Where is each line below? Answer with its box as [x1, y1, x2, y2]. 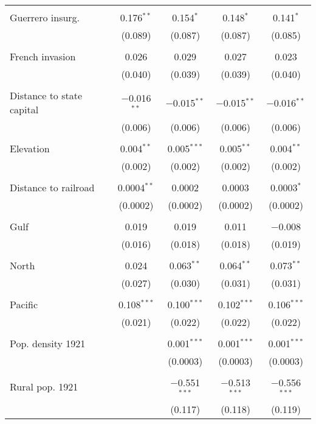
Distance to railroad [10, 180, 95, 194]
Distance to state [10, 88, 83, 102]
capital [10, 102, 39, 116]
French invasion [10, 49, 76, 63]
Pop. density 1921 [10, 336, 86, 350]
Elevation [10, 141, 50, 155]
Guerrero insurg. [10, 10, 80, 24]
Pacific [10, 297, 38, 311]
